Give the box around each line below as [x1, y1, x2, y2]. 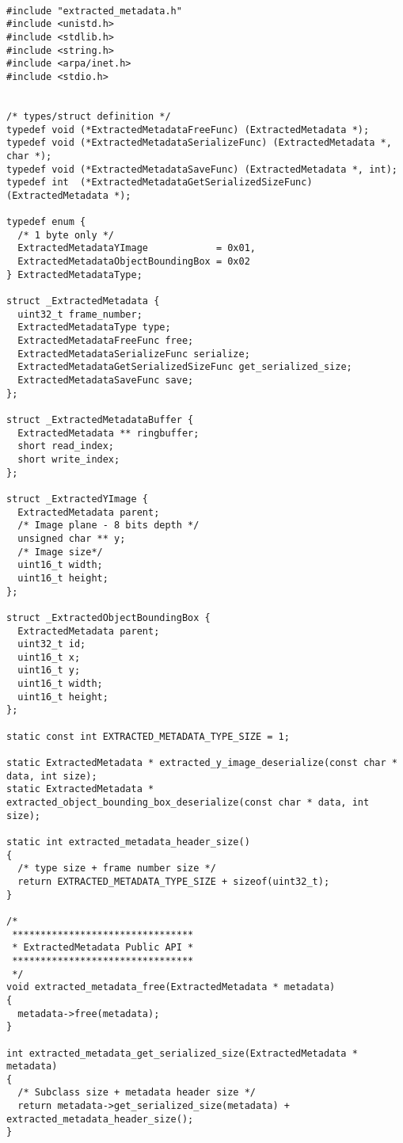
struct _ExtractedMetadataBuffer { [6, 414, 194, 425]
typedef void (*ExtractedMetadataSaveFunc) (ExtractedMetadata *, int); [6, 163, 397, 175]
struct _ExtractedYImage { [6, 493, 148, 505]
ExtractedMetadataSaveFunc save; [17, 375, 194, 387]
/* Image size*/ [17, 546, 103, 558]
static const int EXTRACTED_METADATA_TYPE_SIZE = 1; [6, 730, 290, 742]
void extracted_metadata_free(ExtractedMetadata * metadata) [6, 981, 336, 993]
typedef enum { [6, 216, 86, 228]
